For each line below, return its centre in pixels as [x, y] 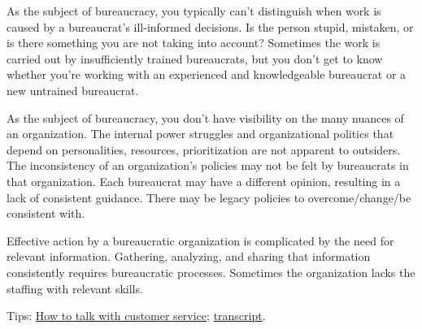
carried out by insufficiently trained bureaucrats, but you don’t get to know [195, 58]
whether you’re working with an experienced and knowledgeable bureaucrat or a [207, 74]
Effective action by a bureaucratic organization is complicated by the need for [200, 240]
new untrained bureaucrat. [73, 90]
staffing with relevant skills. [75, 288]
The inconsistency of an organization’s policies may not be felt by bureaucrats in [208, 165]
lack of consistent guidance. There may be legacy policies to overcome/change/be [209, 197]
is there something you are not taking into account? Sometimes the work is [194, 43]
